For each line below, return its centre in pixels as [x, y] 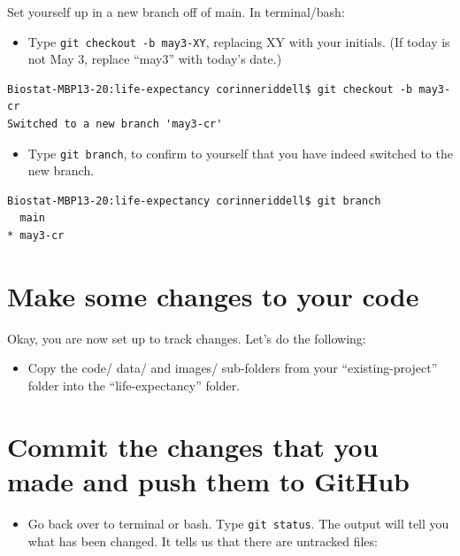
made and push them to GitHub [208, 480]
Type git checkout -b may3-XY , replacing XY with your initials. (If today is [239, 41]
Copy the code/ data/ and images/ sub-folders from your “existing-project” [233, 368]
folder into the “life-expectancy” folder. [134, 385]
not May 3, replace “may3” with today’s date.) [155, 59]
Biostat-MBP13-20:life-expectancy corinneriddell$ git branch [194, 201]
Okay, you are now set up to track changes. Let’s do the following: [187, 338]
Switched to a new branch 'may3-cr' [115, 124]
